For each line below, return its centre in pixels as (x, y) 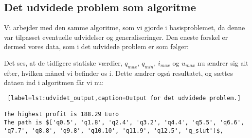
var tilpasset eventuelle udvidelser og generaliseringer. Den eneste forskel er (116, 37)
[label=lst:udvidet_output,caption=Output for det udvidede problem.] (124, 98)
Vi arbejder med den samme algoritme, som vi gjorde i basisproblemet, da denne (125, 27)
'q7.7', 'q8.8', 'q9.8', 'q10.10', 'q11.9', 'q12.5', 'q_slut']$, (114, 130)
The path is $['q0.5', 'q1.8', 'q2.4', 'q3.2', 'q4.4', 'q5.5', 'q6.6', (124, 122)
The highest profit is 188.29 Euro (62, 114)
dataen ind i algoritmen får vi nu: (54, 82)
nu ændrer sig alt (223, 62)
